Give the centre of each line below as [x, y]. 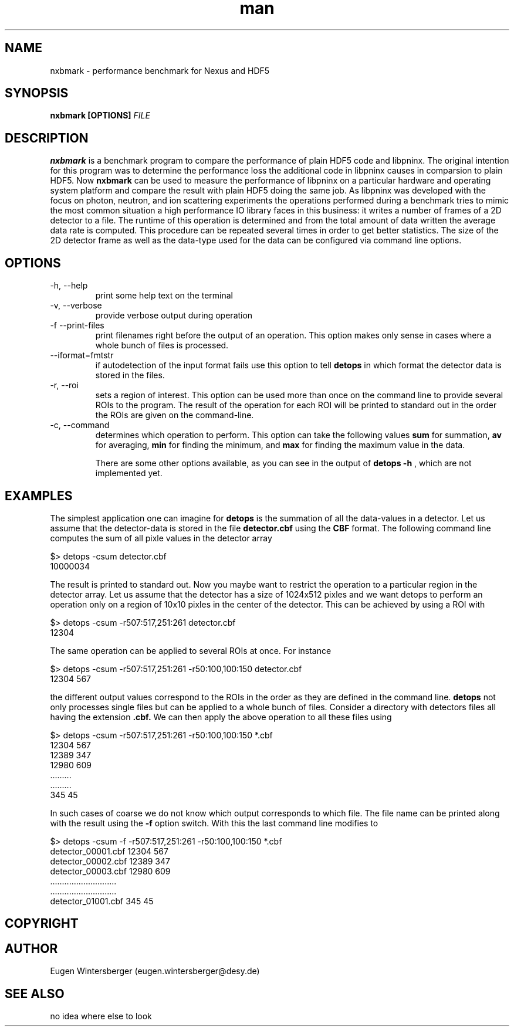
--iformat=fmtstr [82, 355]
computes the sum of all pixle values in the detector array [161, 538]
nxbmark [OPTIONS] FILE [100, 116]
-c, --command [80, 425]
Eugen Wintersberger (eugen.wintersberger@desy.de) [155, 971]
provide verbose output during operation [174, 316]
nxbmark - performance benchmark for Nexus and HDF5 [160, 70]
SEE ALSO [35, 993]
